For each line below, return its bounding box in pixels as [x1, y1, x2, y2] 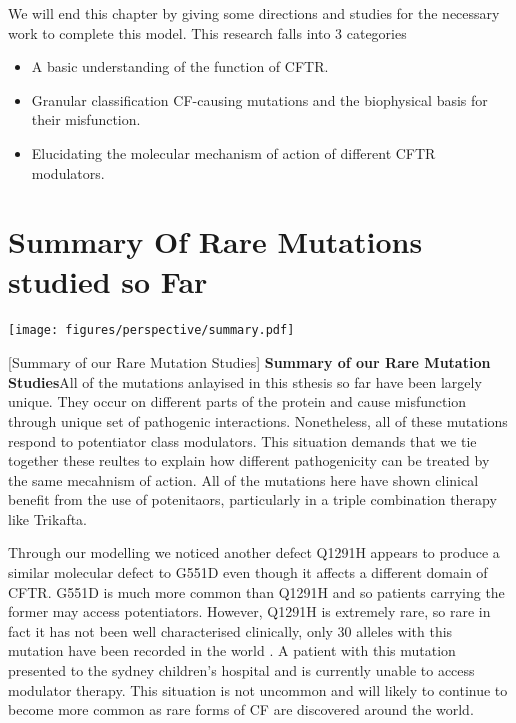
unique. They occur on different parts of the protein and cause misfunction [8, 391, 467, 412]
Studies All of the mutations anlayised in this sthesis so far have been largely [8, 371, 482, 392]
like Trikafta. [8, 508, 88, 529]
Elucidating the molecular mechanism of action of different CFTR [31, 142, 436, 163]
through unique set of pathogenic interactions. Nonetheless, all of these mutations [8, 410, 508, 431]
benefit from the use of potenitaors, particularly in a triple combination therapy [8, 489, 497, 510]
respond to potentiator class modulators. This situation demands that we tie [8, 430, 477, 451]
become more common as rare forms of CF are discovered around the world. [8, 699, 474, 720]
